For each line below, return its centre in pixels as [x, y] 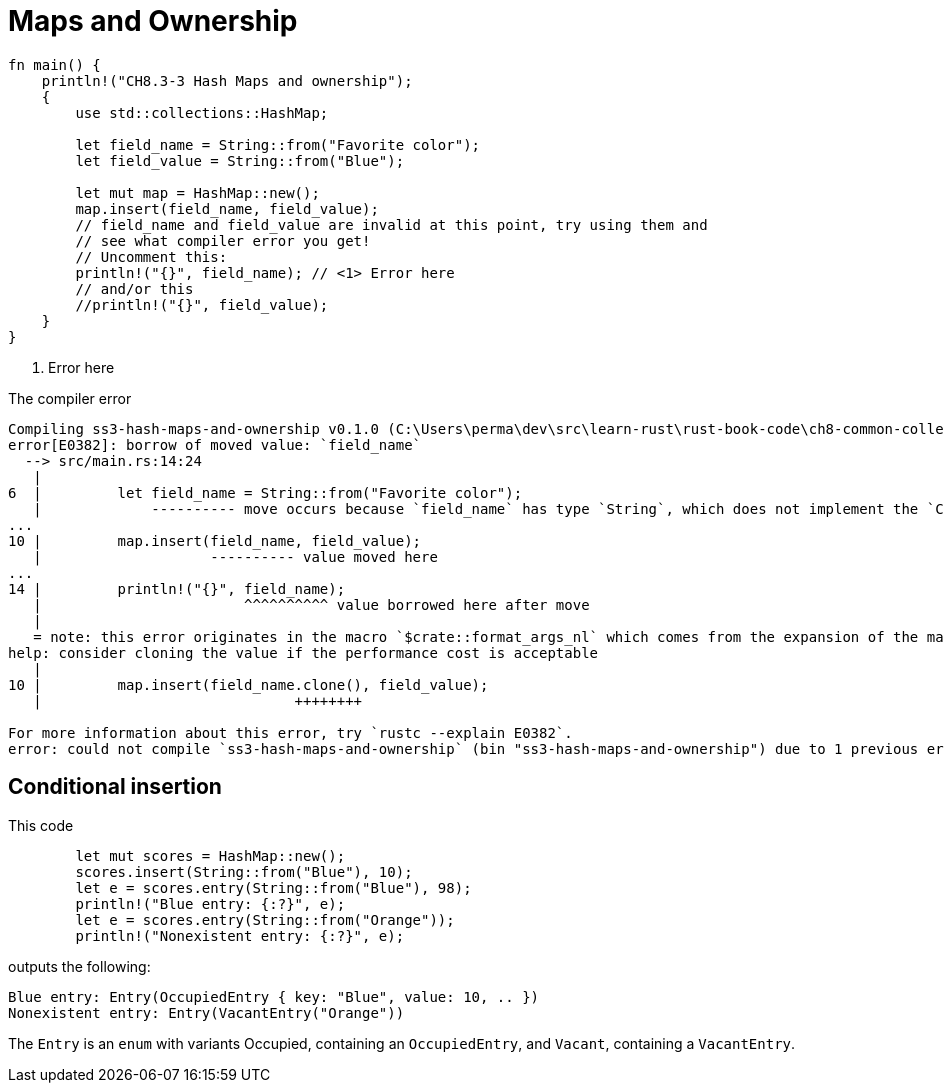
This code [41, 825]
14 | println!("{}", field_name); [177, 588]
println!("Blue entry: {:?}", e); [210, 903]
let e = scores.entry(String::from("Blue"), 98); [273, 887]
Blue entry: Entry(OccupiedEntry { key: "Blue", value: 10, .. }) [274, 996]
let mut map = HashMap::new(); [197, 192]
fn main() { [54, 64]
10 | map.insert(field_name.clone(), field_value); [248, 684]
